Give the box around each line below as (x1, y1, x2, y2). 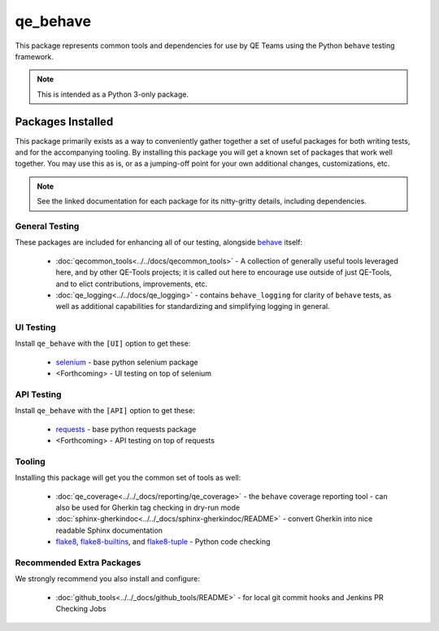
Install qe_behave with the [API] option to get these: (15, 406, 195, 416)
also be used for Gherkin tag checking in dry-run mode (55, 503, 240, 512)
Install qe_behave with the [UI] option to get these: (15, 338, 191, 349)
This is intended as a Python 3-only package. (37, 89, 189, 99)
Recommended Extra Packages (15, 557, 141, 568)
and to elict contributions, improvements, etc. (55, 279, 208, 289)
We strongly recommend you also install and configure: (15, 574, 201, 584)
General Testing (15, 220, 80, 232)
